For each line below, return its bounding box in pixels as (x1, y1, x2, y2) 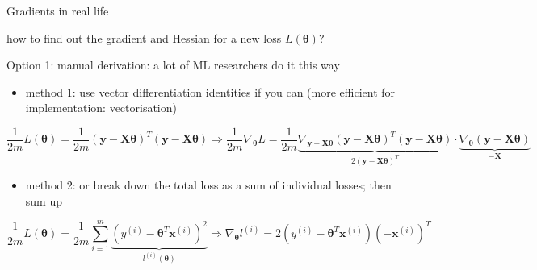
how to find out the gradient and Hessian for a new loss (6, 29, 282, 46)
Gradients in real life (6, 2, 109, 19)
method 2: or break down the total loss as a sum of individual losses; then (25, 177, 392, 193)
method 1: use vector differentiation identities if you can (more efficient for (25, 83, 396, 100)
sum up (25, 192, 62, 209)
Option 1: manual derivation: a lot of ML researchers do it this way (6, 56, 340, 73)
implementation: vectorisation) (25, 99, 177, 116)
